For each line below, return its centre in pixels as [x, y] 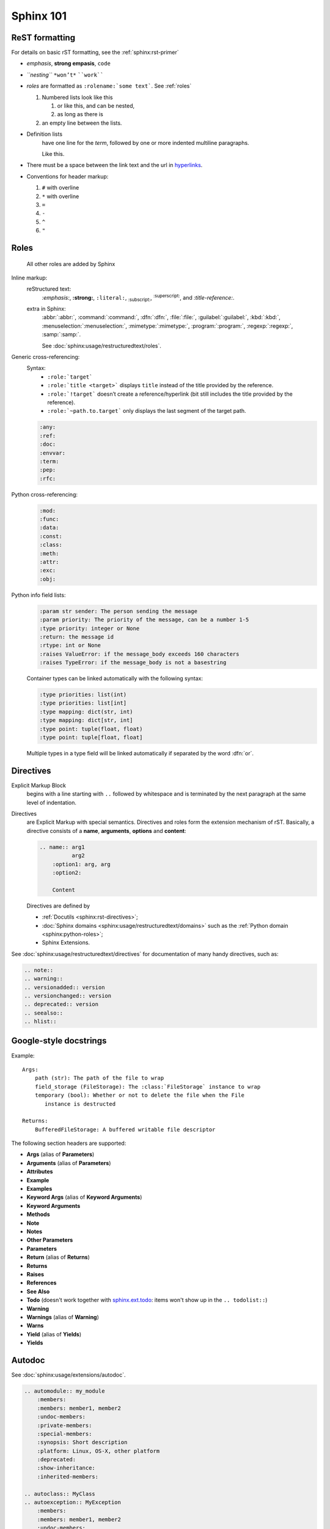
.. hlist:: [40, 1022]
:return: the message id [77, 637]
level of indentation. [51, 802]
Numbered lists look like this [77, 97]
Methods [38, 1215]
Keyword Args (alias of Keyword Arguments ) [84, 1197]
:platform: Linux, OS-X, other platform [98, 1451]
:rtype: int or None [70, 646]
